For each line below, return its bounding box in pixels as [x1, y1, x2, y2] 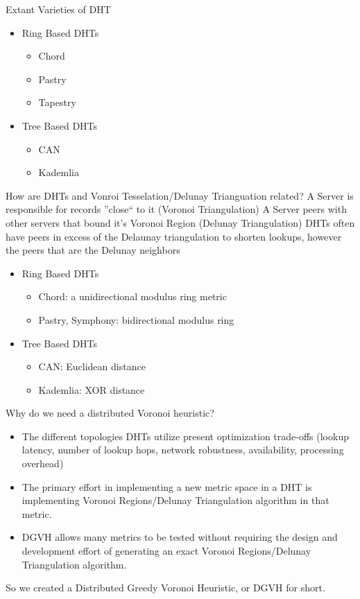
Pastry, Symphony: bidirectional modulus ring [38, 312, 234, 327]
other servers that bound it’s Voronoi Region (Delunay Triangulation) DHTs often [6, 215, 355, 229]
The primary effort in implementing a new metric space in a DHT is [22, 479, 312, 494]
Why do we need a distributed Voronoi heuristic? [6, 406, 214, 420]
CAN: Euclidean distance [38, 359, 146, 374]
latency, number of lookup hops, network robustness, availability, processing [22, 442, 344, 457]
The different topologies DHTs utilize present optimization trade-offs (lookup [22, 428, 349, 443]
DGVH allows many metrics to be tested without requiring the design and [22, 530, 338, 544]
